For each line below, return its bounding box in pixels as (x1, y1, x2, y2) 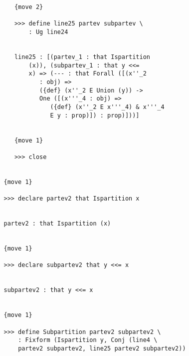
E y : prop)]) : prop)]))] (50, 111, 140, 119)
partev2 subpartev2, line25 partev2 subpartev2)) (18, 344, 186, 352)
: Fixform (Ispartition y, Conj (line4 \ (18, 336, 158, 344)
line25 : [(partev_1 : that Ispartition (14, 53, 150, 60)
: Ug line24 (28, 28, 68, 35)
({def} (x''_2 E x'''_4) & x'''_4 (50, 103, 165, 110)
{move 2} (14, 3, 43, 10)
